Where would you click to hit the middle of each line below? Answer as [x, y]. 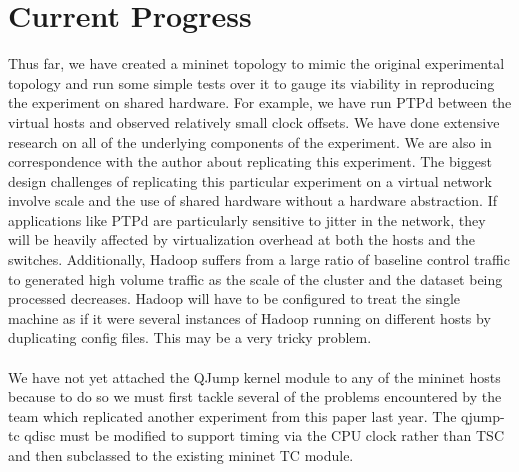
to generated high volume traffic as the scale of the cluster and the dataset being [255, 278]
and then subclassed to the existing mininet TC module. [181, 455]
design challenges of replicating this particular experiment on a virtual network [250, 180]
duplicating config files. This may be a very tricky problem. [190, 337]
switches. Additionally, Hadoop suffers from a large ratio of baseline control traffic [259, 259]
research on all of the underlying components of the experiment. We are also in [250, 141]
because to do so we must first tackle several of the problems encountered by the [255, 396]
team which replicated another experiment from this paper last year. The [232, 415]
